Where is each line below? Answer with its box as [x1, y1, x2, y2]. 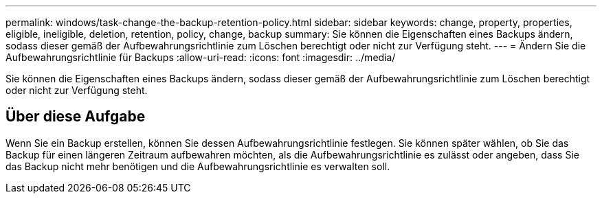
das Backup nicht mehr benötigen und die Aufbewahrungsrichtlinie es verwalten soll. [5, 160, 390, 172]
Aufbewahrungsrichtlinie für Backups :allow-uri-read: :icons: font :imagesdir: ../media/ [5, 51, 396, 63]
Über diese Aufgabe [5, 108, 146, 126]
